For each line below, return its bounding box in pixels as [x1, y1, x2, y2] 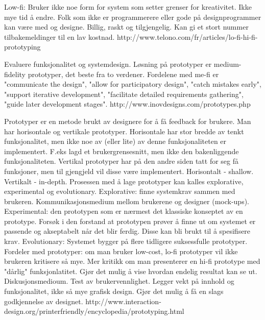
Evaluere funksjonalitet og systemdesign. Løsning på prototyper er [4, 58, 212, 69]
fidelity [4, 68, 26, 79]
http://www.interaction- [85, 296, 161, 306]
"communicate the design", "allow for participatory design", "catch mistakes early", [4, 79, 261, 89]
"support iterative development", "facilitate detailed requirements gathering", [4, 88, 244, 99]
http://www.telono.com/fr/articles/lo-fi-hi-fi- [117, 31, 258, 42]
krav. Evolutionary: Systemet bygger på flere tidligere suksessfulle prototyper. [4, 236, 248, 247]
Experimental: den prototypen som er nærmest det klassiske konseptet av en [4, 206, 243, 216]
